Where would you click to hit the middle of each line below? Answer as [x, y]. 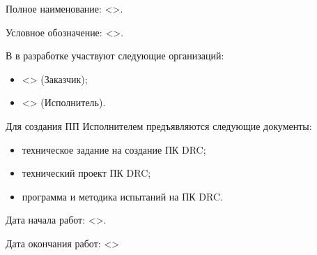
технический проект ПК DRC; [86, 173]
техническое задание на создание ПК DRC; [114, 149]
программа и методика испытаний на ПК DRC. [122, 196]
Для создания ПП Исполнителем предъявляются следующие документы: [159, 125]
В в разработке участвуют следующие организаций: [115, 56]
